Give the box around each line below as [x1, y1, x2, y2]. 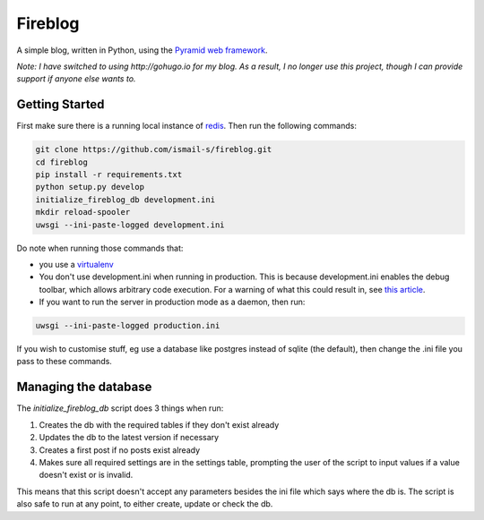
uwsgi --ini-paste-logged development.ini [35, 219, 225, 230]
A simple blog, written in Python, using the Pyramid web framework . [16, 45, 268, 55]
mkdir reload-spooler [35, 207, 131, 217]
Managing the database [16, 379, 152, 395]
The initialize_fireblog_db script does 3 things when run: [16, 403, 224, 413]
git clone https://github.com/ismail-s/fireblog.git [35, 144, 272, 155]
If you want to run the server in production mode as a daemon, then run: [39, 296, 306, 308]
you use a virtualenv [39, 259, 114, 269]
